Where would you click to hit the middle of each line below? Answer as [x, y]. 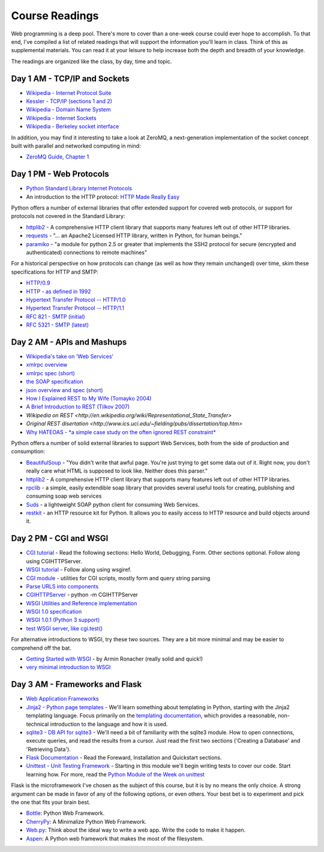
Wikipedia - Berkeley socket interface [73, 127]
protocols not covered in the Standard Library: [68, 216]
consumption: [28, 452]
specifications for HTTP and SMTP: [55, 272]
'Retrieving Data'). [49, 749]
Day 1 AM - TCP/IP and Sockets [70, 78]
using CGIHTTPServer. [54, 561]
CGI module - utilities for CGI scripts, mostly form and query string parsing [118, 578]
